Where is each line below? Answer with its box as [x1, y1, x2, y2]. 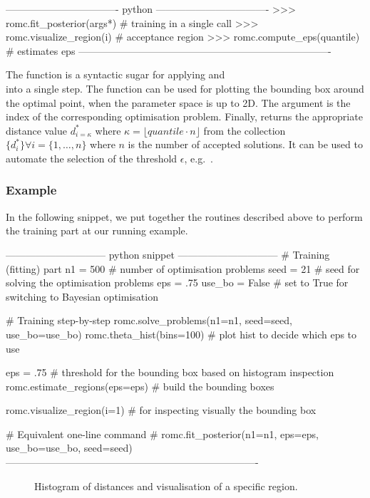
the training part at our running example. [6, 223, 188, 238]
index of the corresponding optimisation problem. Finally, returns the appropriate [6, 109, 363, 124]
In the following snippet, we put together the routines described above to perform [6, 209, 363, 224]
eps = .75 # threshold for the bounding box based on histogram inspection [6, 365, 334, 380]
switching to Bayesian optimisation [6, 289, 158, 304]
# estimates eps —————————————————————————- [6, 43, 332, 58]
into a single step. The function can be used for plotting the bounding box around [6, 81, 364, 95]
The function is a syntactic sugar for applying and [6, 67, 225, 82]
